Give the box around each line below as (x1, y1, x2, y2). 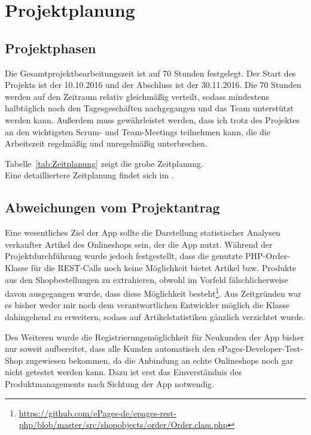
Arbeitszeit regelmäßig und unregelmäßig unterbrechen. (5, 137, 208, 150)
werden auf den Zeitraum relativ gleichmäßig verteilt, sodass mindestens (5, 90, 269, 102)
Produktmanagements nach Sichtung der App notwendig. (5, 377, 214, 390)
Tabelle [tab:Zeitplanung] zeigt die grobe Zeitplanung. (5, 157, 203, 169)
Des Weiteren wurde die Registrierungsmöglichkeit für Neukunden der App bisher (5, 330, 304, 343)
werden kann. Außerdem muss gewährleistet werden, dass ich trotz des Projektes (5, 113, 300, 126)
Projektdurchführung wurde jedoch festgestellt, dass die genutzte (5, 250, 243, 262)
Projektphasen (5, 38, 96, 57)
